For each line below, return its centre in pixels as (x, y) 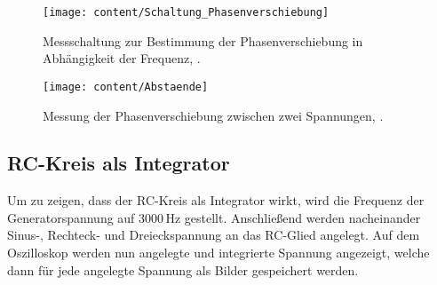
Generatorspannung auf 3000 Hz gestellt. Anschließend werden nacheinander (214, 217)
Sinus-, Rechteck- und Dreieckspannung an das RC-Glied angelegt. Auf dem (214, 235)
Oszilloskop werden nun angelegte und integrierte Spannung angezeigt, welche (218, 253)
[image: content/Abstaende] (126, 87)
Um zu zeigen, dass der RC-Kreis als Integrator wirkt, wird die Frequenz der (216, 200)
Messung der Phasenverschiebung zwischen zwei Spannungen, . (213, 115)
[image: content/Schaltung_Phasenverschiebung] (186, 12)
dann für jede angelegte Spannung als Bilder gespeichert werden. (183, 269)
